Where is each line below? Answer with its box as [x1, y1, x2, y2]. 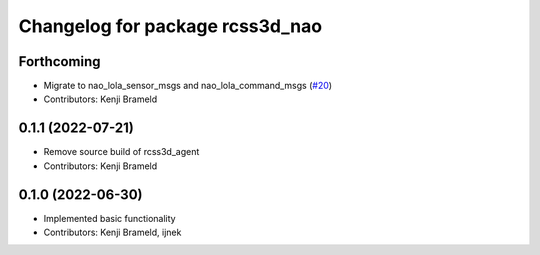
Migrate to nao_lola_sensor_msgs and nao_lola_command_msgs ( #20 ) [43, 80, 333, 92]
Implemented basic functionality [43, 212, 176, 224]
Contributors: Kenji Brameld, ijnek [43, 226, 182, 239]
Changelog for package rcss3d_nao [18, 15, 323, 37]
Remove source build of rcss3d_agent [43, 146, 200, 158]
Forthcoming [18, 53, 101, 70]
